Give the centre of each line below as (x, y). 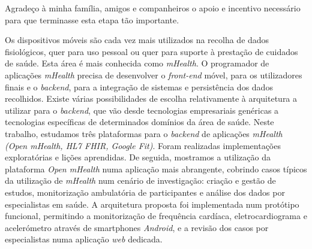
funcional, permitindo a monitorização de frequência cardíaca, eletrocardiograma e (156, 216)
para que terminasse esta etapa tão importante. (92, 19)
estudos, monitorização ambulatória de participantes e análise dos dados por (145, 192)
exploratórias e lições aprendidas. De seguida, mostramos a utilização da (138, 157)
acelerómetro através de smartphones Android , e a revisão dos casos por (137, 227)
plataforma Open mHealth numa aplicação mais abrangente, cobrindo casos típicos (156, 168)
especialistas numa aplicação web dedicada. (84, 239)
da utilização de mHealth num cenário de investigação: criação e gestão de (140, 180)
